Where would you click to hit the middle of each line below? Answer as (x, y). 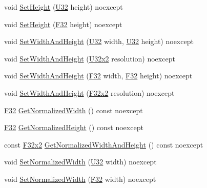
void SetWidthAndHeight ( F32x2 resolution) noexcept (89, 92)
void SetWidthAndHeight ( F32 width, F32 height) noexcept (98, 76)
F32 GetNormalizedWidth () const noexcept (74, 110)
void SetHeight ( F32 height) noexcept (63, 24)
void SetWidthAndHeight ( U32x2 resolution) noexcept (90, 58)
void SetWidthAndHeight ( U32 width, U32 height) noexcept (99, 41)
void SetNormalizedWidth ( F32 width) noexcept (80, 179)
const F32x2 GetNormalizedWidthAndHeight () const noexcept (104, 144)
